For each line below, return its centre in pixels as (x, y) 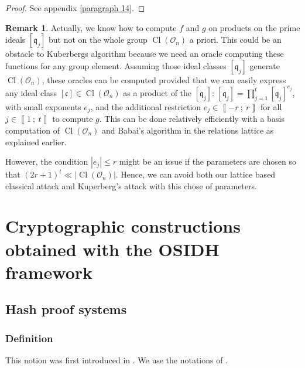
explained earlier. (36, 142)
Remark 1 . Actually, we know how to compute (91, 27)
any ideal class (31, 92)
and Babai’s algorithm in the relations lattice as (188, 130)
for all (271, 106)
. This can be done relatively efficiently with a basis (192, 119)
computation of (32, 130)
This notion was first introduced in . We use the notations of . (117, 360)
